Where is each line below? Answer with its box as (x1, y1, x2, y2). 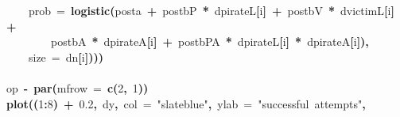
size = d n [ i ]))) (29, 48, 103, 65)
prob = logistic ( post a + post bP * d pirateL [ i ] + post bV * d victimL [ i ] (29, 2, 394, 18)
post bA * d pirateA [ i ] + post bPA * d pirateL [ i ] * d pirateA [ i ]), (51, 33, 369, 50)
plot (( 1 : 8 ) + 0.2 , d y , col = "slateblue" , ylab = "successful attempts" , (6, 95, 366, 111)
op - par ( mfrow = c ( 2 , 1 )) (6, 79, 149, 96)
